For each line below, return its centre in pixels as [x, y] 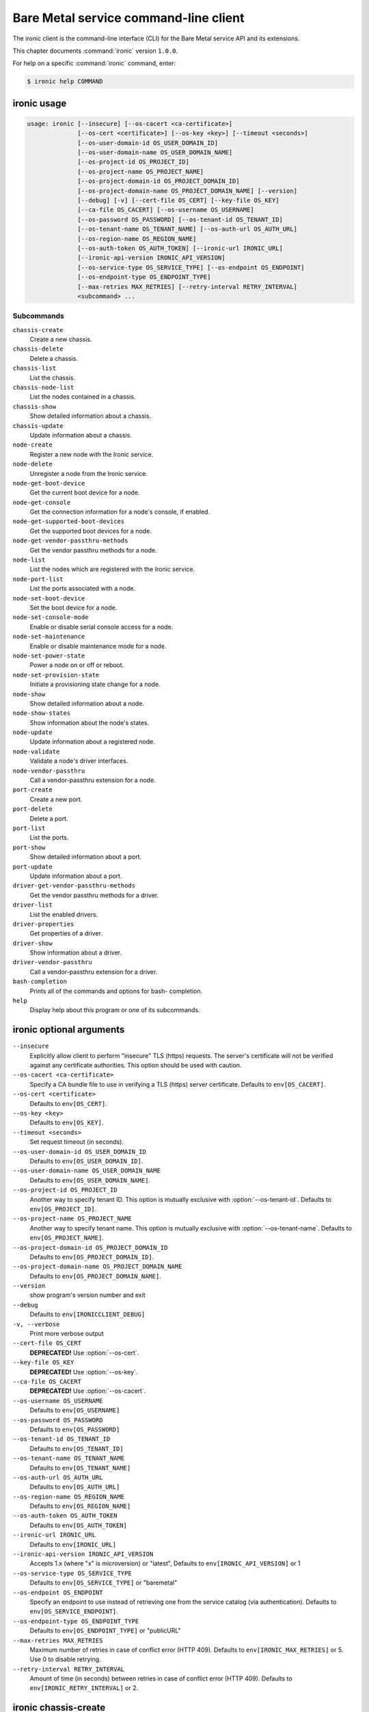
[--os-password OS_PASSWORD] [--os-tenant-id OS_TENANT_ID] [180, 219]
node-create [32, 445]
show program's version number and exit [87, 1295]
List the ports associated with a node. [83, 588]
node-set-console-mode [51, 617]
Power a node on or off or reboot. [77, 665]
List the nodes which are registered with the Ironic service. [112, 569]
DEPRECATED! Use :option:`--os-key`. [84, 1372]
